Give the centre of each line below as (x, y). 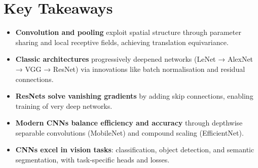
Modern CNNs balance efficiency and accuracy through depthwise (129, 123)
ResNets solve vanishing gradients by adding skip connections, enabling (134, 96)
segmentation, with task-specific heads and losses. (93, 160)
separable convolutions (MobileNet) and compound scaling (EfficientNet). (130, 132)
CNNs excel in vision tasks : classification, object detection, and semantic (135, 150)
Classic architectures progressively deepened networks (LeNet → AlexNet (134, 59)
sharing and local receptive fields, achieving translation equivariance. (122, 42)
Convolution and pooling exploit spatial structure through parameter (128, 32)
